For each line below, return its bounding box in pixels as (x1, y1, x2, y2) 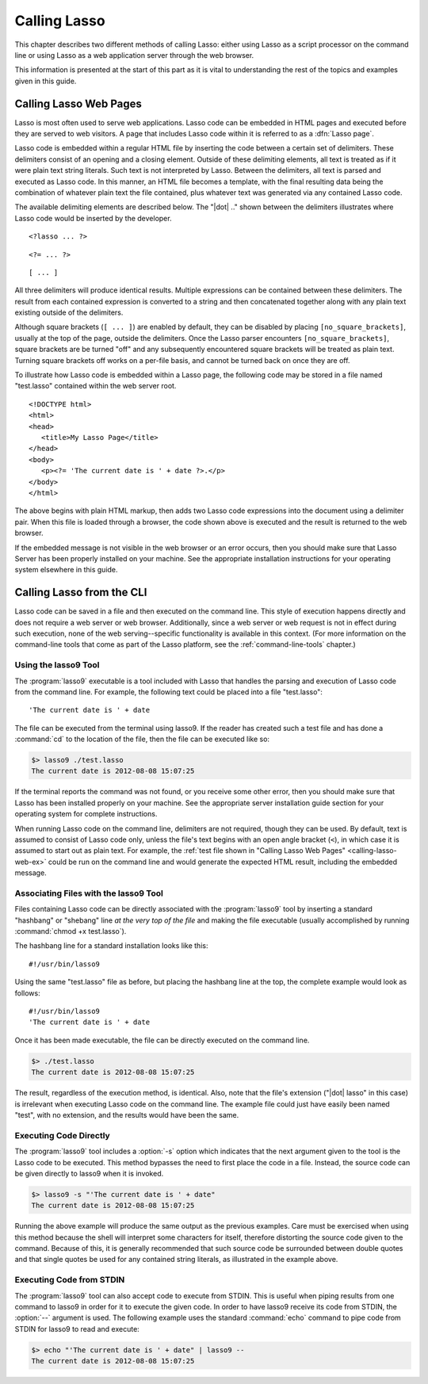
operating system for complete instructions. (14, 809, 158, 819)
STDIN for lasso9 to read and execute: (14, 1324, 140, 1333)
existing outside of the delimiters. (14, 308, 124, 317)
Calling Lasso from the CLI (14, 586, 147, 599)
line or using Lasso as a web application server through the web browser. (14, 50, 254, 59)
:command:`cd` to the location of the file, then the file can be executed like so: (14, 734, 269, 744)
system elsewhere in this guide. (14, 565, 118, 575)
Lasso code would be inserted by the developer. (14, 213, 172, 223)
